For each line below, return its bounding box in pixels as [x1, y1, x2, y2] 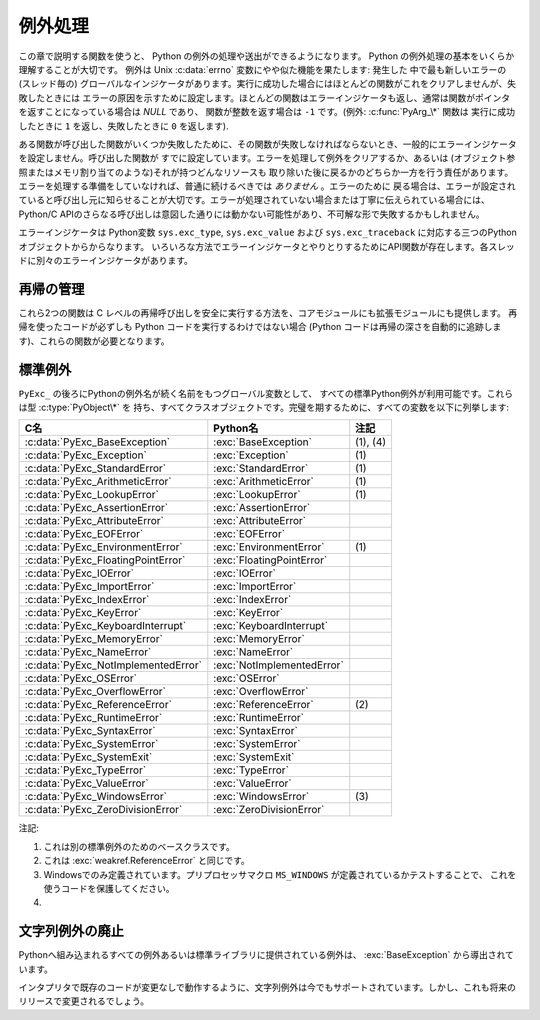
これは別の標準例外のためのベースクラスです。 [43, 840, 235, 852]
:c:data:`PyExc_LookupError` [24, 488, 159, 502]
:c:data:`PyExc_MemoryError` [24, 632, 164, 646]
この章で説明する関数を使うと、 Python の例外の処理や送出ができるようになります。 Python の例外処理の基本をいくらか [18, 50, 515, 62]
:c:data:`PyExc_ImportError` [24, 580, 155, 594]
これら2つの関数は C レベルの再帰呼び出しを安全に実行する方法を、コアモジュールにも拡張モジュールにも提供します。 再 [18, 306, 518, 319]
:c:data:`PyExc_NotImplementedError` [24, 658, 202, 672]
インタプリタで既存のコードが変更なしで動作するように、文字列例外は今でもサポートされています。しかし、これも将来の [18, 981, 517, 994]
